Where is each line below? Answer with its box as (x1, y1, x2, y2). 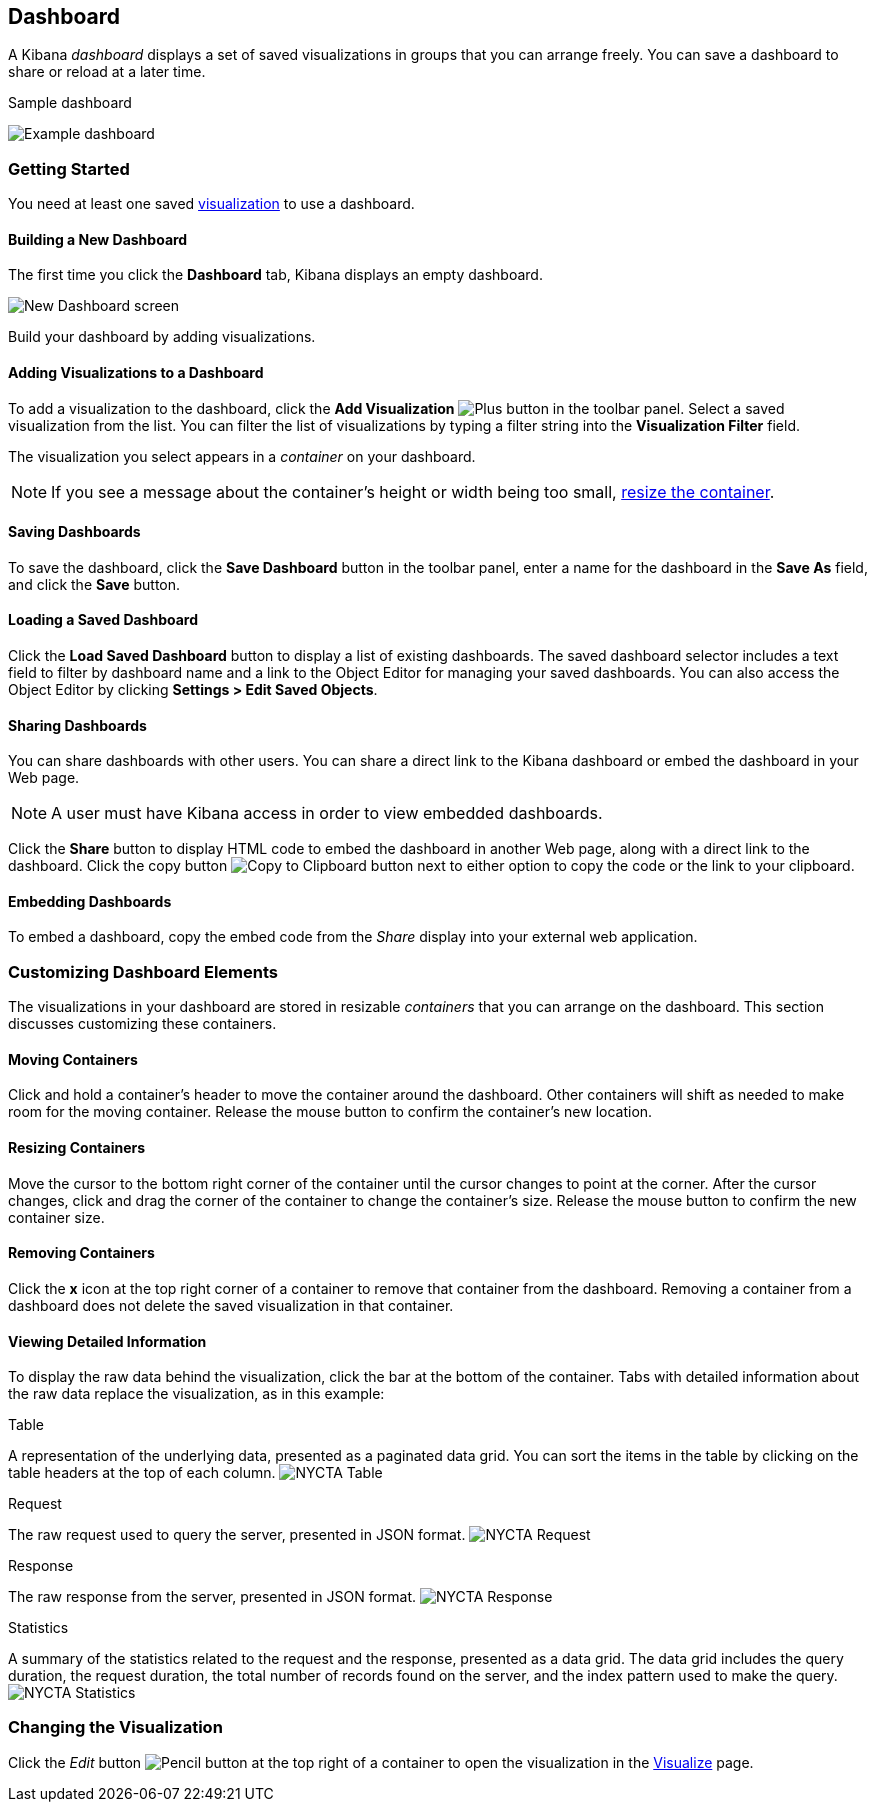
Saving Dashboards (8, 523, 141, 541)
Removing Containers (8, 1244, 155, 1262)
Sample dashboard (8, 94, 132, 112)
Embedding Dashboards (8, 892, 172, 910)
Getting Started (8, 158, 130, 179)
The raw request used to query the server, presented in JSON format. (8, 1526, 466, 1544)
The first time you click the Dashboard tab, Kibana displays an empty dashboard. (8, 266, 543, 284)
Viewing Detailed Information (8, 1332, 207, 1350)
